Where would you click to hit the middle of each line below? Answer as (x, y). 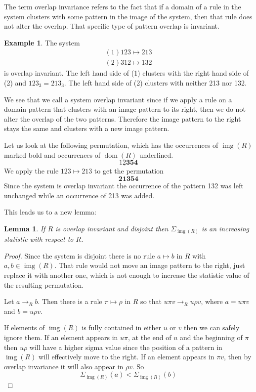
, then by (238, 357)
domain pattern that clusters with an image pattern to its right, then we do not (125, 109)
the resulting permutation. (44, 284)
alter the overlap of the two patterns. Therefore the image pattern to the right (123, 118)
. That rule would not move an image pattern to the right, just (150, 265)
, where (212, 301)
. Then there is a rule (70, 301)
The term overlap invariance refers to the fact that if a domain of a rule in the (123, 6)
